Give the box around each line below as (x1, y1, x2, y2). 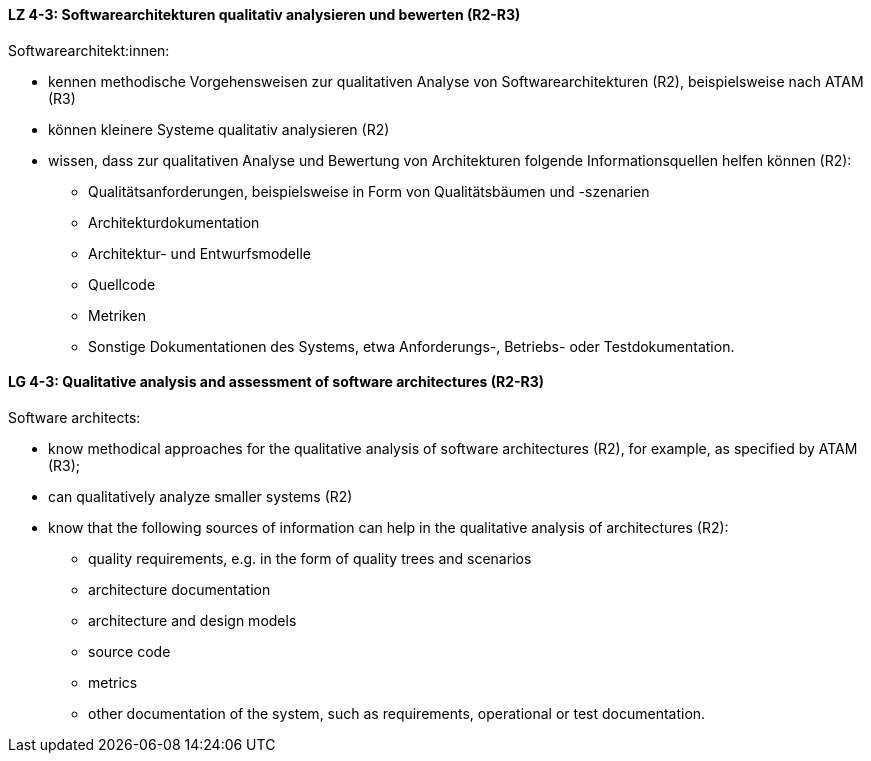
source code (88, 642, 171, 660)
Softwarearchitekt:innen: (8, 41, 170, 59)
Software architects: (8, 408, 141, 426)
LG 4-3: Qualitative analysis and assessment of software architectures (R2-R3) (8, 373, 545, 391)
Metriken (88, 306, 146, 324)
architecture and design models (88, 611, 297, 629)
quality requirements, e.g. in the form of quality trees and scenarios (88, 549, 532, 567)
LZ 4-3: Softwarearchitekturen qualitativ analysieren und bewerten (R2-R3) (8, 6, 521, 23)
